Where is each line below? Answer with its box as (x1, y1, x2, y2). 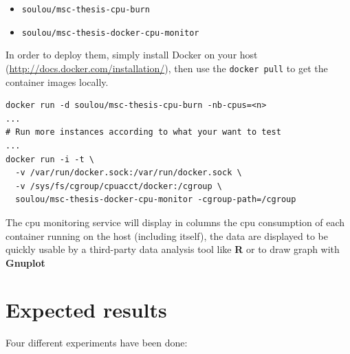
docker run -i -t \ (6, 154, 94, 164)
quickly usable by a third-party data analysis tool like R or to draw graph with (6, 242, 340, 256)
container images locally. (6, 74, 109, 89)
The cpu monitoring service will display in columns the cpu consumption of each (6, 214, 345, 229)
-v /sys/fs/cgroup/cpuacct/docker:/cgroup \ (15, 181, 222, 191)
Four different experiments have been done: (6, 335, 188, 350)
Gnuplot (6, 255, 45, 269)
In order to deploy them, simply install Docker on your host (6, 47, 258, 62)
